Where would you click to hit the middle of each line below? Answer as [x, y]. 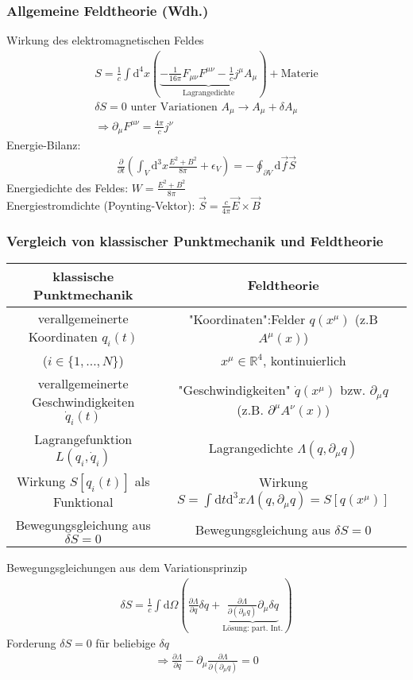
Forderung [31, 642]
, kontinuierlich [305, 361]
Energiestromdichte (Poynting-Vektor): [101, 205]
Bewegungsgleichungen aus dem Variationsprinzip [127, 568]
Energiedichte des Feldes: [68, 187]
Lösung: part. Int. [253, 628]
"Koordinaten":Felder [247, 319]
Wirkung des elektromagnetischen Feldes [105, 40]
